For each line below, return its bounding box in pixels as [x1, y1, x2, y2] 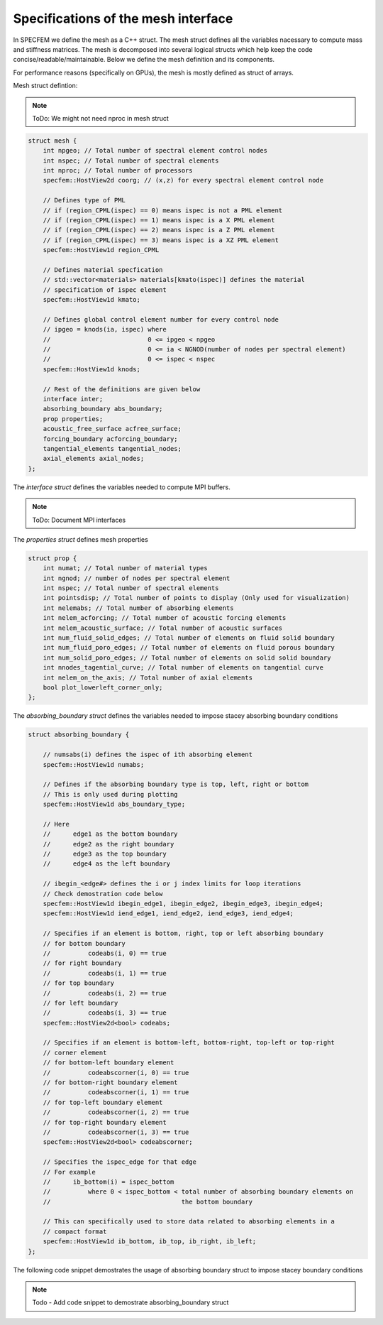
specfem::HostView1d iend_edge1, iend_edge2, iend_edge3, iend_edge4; [43, 910, 294, 917]
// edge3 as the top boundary [43, 850, 167, 858]
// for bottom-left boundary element [43, 1059, 174, 1067]
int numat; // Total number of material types [43, 565, 209, 572]
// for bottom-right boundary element [43, 1079, 178, 1086]
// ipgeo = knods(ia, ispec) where [43, 325, 167, 334]
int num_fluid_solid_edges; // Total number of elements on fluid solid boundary [43, 634, 335, 642]
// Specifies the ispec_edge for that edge [43, 1158, 196, 1166]
